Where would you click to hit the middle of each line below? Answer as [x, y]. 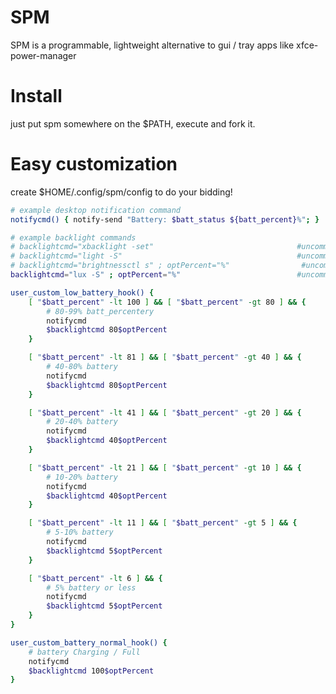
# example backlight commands [73, 237]
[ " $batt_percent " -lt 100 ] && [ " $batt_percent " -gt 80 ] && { [167, 302]
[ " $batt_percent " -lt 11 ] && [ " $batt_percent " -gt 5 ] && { [163, 523]
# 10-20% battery [82, 477]
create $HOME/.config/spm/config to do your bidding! [121, 192]
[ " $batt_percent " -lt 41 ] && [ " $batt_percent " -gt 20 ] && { [165, 412]
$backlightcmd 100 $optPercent [91, 671]
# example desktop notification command [96, 210]
